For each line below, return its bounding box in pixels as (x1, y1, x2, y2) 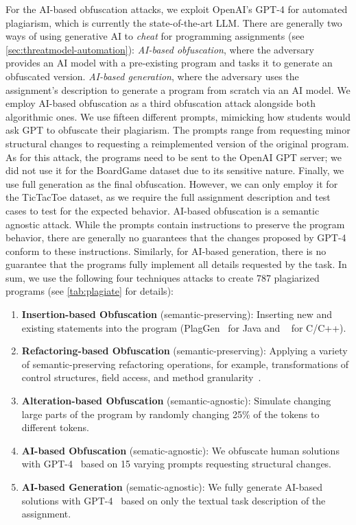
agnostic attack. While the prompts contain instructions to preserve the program (5, 217, 345, 231)
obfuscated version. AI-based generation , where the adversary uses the (5, 69, 299, 83)
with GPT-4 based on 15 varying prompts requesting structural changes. (21, 456, 332, 471)
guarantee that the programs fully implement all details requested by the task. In (5, 257, 347, 271)
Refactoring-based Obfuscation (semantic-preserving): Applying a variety (21, 343, 348, 358)
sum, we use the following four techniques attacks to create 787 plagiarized (5, 270, 320, 284)
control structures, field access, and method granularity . (21, 370, 261, 384)
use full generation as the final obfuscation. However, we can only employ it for (5, 176, 338, 191)
